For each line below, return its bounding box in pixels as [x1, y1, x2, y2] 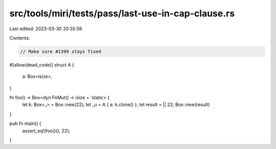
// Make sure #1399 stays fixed [20, 49, 102, 54]
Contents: [9, 35, 30, 41]
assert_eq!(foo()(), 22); [22, 127, 71, 134]
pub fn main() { [9, 120, 41, 126]
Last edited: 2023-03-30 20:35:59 [9, 26, 82, 32]
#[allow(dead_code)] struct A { [9, 61, 74, 68]
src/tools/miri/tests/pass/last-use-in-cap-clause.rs [9, 8, 235, 19]
